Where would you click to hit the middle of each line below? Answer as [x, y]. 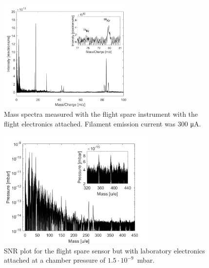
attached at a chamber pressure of [55, 260]
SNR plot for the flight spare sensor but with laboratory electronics [104, 250]
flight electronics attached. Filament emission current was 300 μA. [103, 124]
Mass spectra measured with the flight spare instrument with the [101, 114]
